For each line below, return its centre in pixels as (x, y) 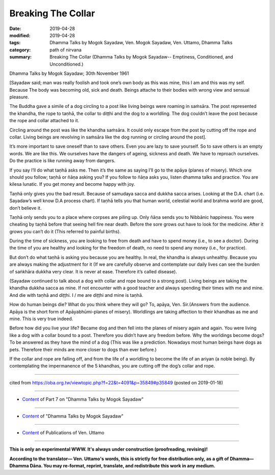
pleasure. (19, 97)
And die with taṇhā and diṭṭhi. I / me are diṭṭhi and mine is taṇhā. (76, 295)
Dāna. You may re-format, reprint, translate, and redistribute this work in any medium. (123, 466)
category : (20, 50)
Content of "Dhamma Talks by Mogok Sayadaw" (73, 416)
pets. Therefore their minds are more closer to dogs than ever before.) (83, 349)
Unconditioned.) (66, 64)
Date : (15, 29)
